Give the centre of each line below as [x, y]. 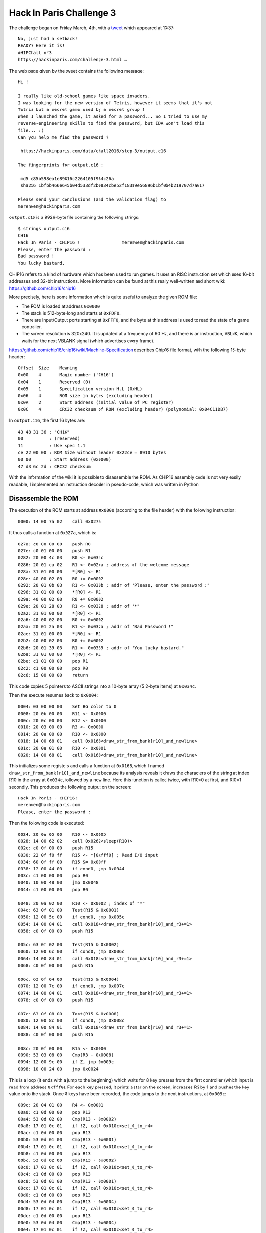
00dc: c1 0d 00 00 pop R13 [54, 1215]
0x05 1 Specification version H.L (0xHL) [80, 389]
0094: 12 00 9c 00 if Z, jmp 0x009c [66, 1062]
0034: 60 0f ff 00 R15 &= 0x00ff [62, 862]
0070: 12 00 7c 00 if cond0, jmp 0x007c [71, 986]
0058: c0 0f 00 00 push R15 [56, 931]
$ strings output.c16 [44, 229]
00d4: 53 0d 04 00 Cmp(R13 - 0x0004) [67, 1202]
